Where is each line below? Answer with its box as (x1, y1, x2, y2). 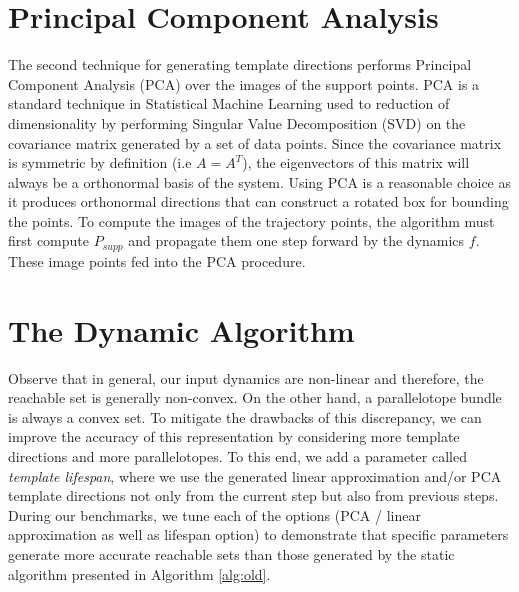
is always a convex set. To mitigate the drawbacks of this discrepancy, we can (8, 406, 482, 427)
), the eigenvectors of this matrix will (242, 152, 470, 173)
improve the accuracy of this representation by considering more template (8, 426, 460, 447)
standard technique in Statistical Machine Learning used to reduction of (8, 93, 450, 114)
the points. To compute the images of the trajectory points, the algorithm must (8, 210, 495, 231)
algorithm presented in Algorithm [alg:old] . (8, 563, 271, 584)
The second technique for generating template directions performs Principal (8, 54, 472, 75)
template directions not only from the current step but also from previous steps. (8, 485, 499, 506)
